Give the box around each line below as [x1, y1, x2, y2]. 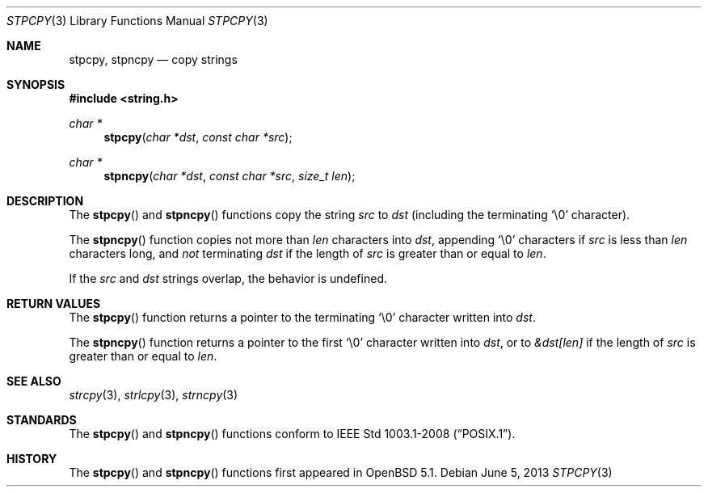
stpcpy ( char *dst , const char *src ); [103, 130, 293, 144]
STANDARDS [6, 413, 77, 427]
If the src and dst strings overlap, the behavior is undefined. [69, 272, 387, 285]
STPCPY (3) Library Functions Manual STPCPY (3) [6, 14, 268, 27]
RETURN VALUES [6, 297, 101, 310]
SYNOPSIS [6, 78, 65, 91]
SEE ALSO [6, 374, 61, 388]
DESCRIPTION [6, 194, 84, 208]
